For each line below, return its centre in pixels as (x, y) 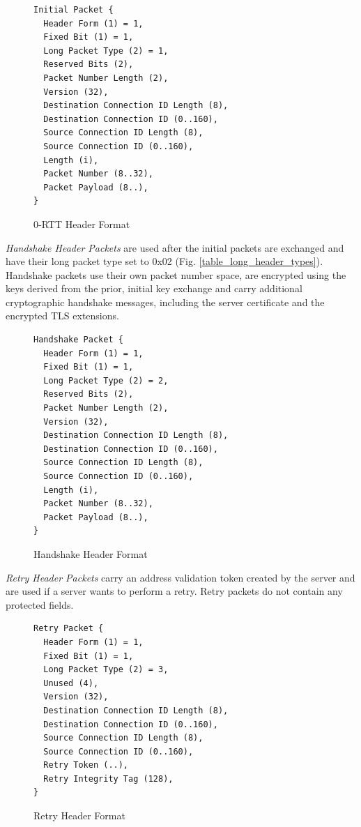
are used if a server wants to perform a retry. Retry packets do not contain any (174, 591)
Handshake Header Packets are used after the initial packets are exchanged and (175, 247)
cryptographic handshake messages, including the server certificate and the (165, 302)
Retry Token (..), (86, 765)
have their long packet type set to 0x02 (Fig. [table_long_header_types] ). (164, 261)
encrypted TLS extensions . (62, 316)
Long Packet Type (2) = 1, (106, 51)
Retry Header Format (79, 815)
